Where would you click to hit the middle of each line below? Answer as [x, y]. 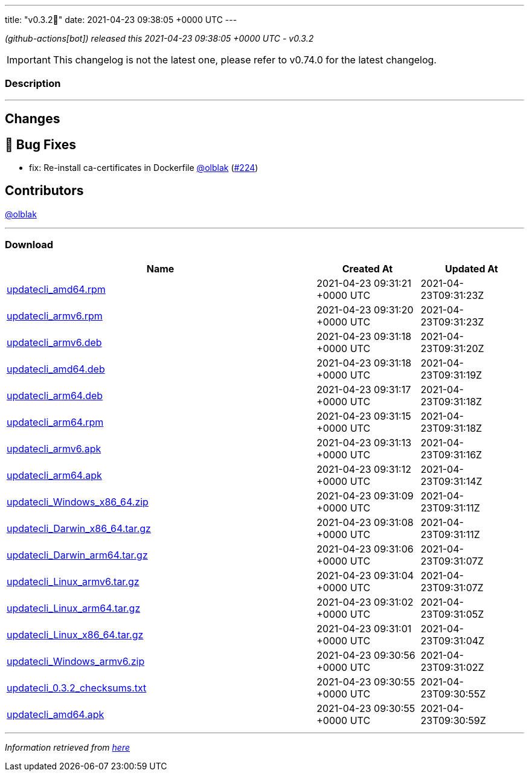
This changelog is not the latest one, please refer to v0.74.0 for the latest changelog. [245, 60]
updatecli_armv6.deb [54, 342]
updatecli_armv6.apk [54, 448]
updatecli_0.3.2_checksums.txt [77, 688]
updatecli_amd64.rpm [56, 289]
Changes [33, 119]
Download [29, 245]
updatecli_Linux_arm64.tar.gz [74, 608]
